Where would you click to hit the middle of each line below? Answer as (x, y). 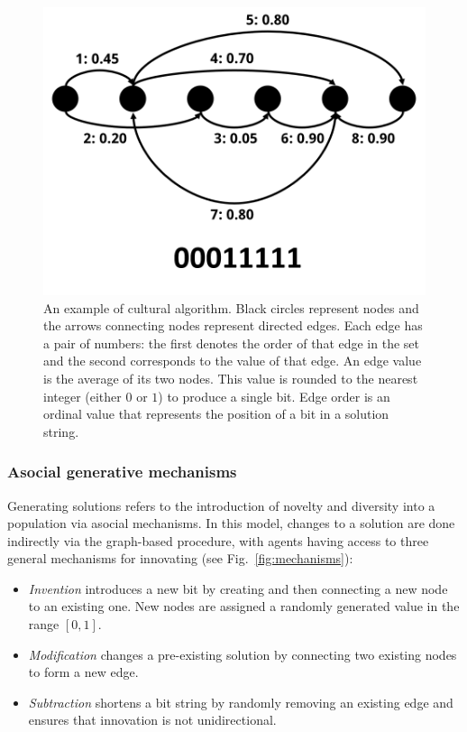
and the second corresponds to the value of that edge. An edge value (233, 361)
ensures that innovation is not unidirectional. (152, 720)
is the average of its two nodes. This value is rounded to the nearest (231, 378)
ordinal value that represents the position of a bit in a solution (216, 414)
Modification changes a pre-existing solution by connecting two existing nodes (243, 654)
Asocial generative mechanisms (122, 472)
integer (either (82, 396)
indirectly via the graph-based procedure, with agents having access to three (218, 540)
